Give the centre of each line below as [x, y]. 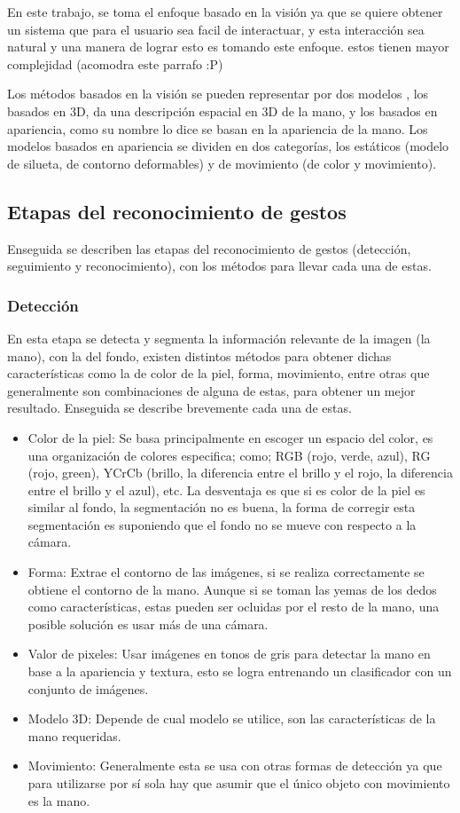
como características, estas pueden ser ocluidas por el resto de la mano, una [234, 607]
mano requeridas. [74, 735]
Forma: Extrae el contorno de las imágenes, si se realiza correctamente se [226, 572]
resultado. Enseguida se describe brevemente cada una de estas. [179, 408]
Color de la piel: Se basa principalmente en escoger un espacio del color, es [230, 437]
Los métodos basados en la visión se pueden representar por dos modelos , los [218, 94]
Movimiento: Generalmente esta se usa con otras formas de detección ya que [235, 766]
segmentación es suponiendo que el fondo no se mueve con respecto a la [222, 524]
